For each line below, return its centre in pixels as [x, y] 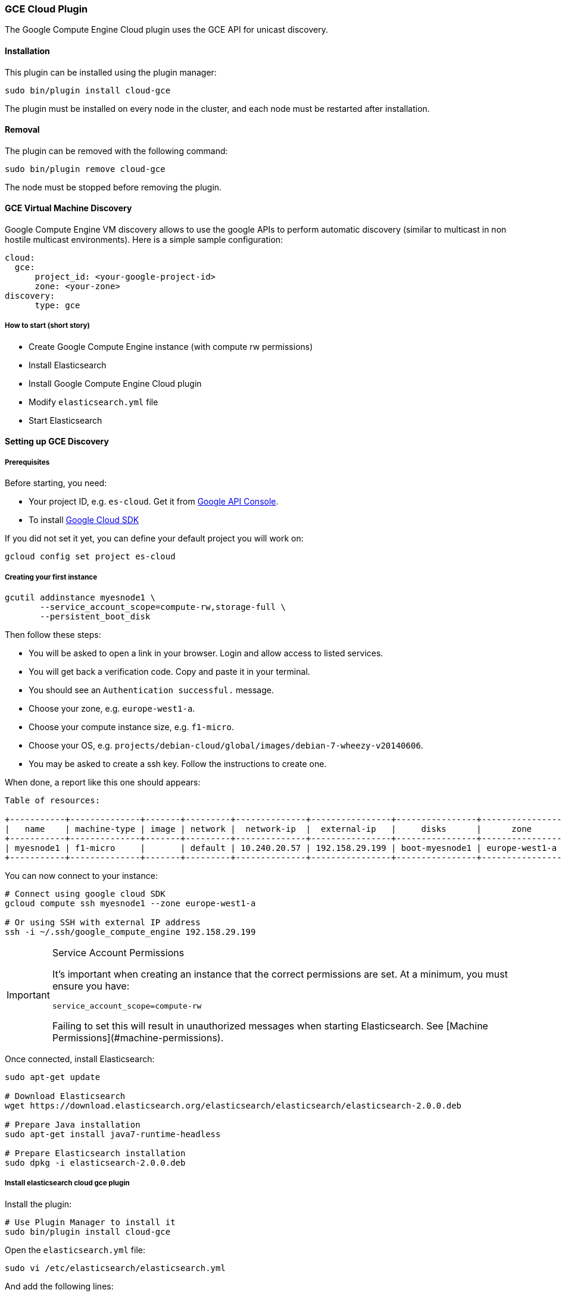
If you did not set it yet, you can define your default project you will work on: [154, 539]
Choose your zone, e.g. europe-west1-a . [112, 708]
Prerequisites [27, 462]
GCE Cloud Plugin [46, 9]
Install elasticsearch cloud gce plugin [67, 1183]
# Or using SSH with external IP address [103, 922]
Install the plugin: [38, 1204]
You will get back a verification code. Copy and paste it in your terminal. [169, 671]
